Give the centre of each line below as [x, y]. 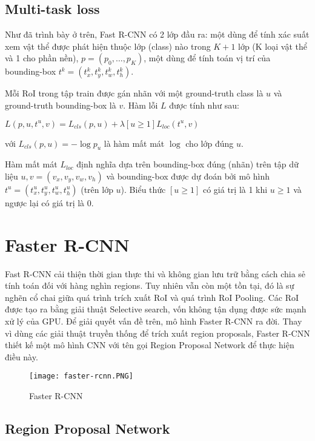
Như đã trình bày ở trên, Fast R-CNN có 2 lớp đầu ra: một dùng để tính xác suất [157, 34]
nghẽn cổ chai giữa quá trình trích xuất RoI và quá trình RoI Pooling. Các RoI [152, 297]
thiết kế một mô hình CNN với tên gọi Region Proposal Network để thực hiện [150, 345]
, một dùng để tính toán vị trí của [207, 58]
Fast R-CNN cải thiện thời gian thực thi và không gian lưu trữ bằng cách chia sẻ [155, 273]
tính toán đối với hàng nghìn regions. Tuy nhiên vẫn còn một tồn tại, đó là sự [150, 285]
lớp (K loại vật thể [273, 46]
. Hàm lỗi [141, 105]
